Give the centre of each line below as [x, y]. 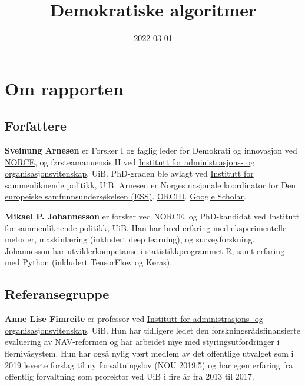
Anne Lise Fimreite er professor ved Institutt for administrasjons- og [134, 319]
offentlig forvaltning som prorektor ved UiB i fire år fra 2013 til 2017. [130, 376]
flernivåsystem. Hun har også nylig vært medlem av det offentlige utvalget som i [149, 353]
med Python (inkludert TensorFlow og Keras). [89, 262]
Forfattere [36, 126]
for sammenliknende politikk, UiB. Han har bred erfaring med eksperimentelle [146, 227]
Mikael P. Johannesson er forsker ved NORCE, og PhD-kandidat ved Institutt [152, 216]
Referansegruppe [57, 294]
